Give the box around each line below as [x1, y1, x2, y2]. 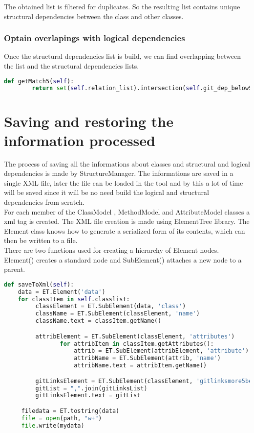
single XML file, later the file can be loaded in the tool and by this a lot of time [4, 177, 243, 188]
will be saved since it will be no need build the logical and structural [4, 187, 209, 197]
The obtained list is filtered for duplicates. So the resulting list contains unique [4, 1, 240, 11]
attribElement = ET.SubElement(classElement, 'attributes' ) [35, 333, 235, 340]
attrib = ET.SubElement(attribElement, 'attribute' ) [74, 347, 249, 355]
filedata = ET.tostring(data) [21, 408, 120, 414]
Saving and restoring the [4, 111, 173, 131]
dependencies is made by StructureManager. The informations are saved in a [4, 168, 233, 178]
